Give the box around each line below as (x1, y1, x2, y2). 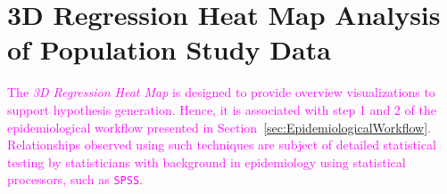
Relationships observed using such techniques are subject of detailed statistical (7, 135, 436, 154)
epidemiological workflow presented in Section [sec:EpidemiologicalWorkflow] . (7, 117, 431, 136)
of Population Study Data (7, 31, 331, 68)
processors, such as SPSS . (7, 170, 143, 189)
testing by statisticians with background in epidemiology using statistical (7, 152, 406, 171)
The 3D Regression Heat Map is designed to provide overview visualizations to (7, 83, 435, 101)
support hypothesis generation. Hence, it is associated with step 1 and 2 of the (7, 100, 436, 118)
